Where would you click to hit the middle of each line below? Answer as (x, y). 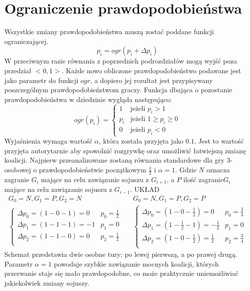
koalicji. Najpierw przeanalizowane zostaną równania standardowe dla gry (115, 160)
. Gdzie (186, 170)
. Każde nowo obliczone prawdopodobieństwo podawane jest (151, 70)
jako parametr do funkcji (42, 80)
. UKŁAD (145, 189)
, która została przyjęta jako (141, 141)
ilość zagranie (203, 179)
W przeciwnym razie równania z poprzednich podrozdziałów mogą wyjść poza (121, 61)
